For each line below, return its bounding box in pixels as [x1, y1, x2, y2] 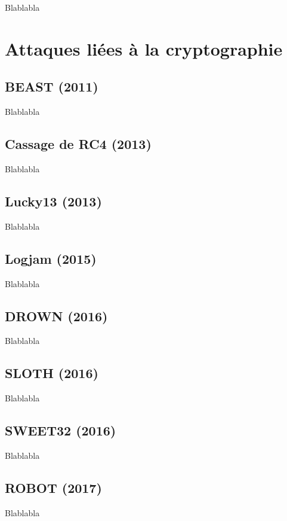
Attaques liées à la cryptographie [5, 36, 283, 60]
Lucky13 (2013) [5, 191, 102, 210]
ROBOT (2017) [5, 478, 102, 496]
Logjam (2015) [5, 249, 97, 267]
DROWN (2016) [5, 306, 108, 325]
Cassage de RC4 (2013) [5, 135, 152, 153]
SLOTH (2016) [5, 364, 98, 382]
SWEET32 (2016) [5, 421, 116, 440]
